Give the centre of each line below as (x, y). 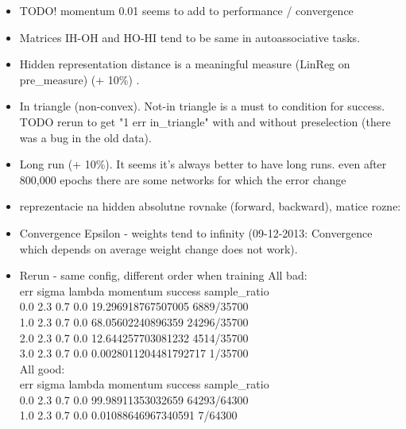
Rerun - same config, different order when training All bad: (163, 275)
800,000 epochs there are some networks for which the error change (183, 179)
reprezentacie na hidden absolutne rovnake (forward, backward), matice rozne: (210, 206)
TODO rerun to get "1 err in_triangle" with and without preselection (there (205, 121)
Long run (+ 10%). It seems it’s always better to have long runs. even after (203, 164)
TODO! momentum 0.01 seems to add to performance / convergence (186, 10)
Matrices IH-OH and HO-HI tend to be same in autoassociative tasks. (190, 37)
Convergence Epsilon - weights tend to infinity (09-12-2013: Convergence (196, 232)
